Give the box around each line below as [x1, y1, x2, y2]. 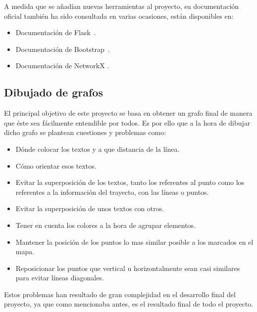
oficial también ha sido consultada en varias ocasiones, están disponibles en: [4, 10, 234, 21]
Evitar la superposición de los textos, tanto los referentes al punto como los [15, 177, 245, 187]
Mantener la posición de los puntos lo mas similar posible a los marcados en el [15, 236, 254, 247]
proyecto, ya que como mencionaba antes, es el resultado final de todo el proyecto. [4, 299, 254, 309]
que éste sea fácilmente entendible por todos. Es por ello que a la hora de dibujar [4, 117, 251, 128]
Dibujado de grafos [4, 85, 103, 100]
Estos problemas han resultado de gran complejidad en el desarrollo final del [4, 289, 236, 299]
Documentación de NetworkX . [15, 60, 109, 71]
